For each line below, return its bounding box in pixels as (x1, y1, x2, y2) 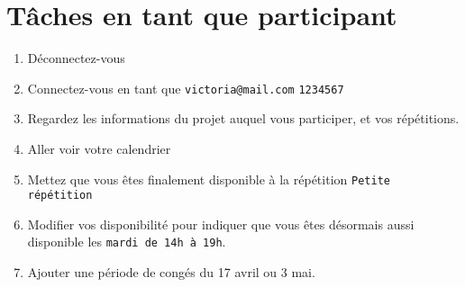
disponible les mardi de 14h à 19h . (27, 232, 226, 251)
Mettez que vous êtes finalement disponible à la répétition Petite (27, 169, 390, 188)
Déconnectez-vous (27, 49, 125, 67)
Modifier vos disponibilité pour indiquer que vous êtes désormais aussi (27, 214, 415, 233)
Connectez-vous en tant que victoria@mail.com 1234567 (27, 78, 344, 97)
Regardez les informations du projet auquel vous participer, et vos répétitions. (27, 109, 460, 128)
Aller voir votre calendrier (27, 139, 171, 157)
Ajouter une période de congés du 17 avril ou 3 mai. (27, 263, 315, 282)
